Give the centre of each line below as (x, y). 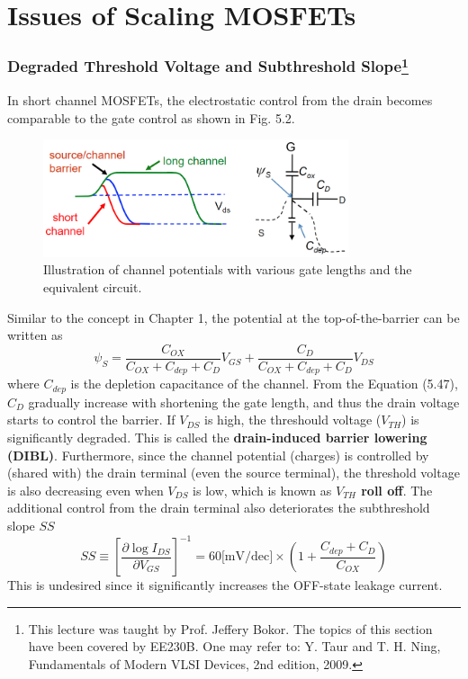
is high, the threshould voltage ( (293, 420)
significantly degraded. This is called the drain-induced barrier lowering (217, 438)
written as (35, 335)
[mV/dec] (247, 557)
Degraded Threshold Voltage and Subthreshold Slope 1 (208, 65)
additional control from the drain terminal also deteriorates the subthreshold (219, 508)
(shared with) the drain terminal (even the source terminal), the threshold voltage (234, 473)
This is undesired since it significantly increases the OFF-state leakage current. (225, 585)
